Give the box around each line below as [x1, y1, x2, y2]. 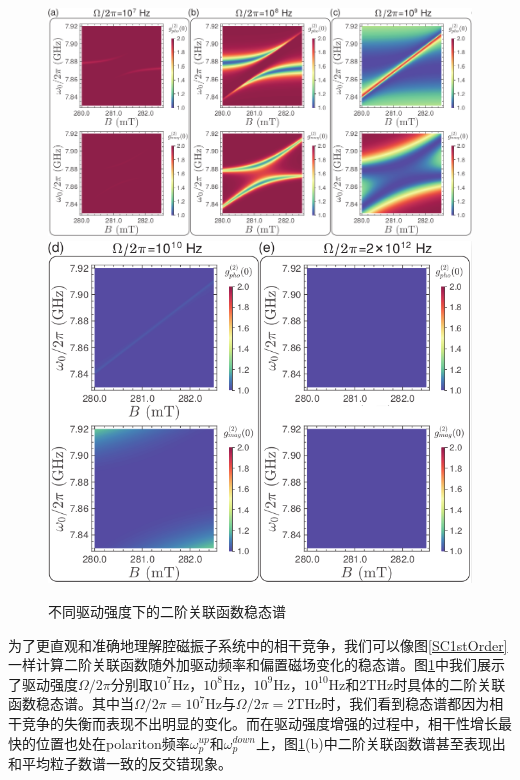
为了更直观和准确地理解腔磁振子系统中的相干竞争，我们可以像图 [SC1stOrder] [8, 634, 508, 655]
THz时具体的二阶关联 [366, 673, 506, 694]
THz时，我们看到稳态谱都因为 [294, 693, 490, 714]
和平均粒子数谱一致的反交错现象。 [8, 753, 232, 773]
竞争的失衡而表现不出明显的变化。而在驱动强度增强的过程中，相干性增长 [21, 712, 498, 733]
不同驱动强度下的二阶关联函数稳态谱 [48, 600, 286, 621]
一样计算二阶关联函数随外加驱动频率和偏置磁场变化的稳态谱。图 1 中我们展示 [8, 654, 505, 675]
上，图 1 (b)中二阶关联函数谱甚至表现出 [256, 732, 506, 753]
